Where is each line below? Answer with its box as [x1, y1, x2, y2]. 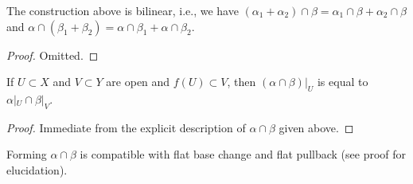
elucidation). [6, 161, 68, 178]
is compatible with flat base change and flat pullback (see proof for [80, 146, 407, 162]
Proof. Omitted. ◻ [6, 46, 99, 63]
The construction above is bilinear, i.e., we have [6, 2, 239, 18]
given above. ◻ [279, 119, 354, 135]
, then [227, 73, 256, 90]
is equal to [317, 73, 368, 90]
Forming [6, 146, 47, 162]
